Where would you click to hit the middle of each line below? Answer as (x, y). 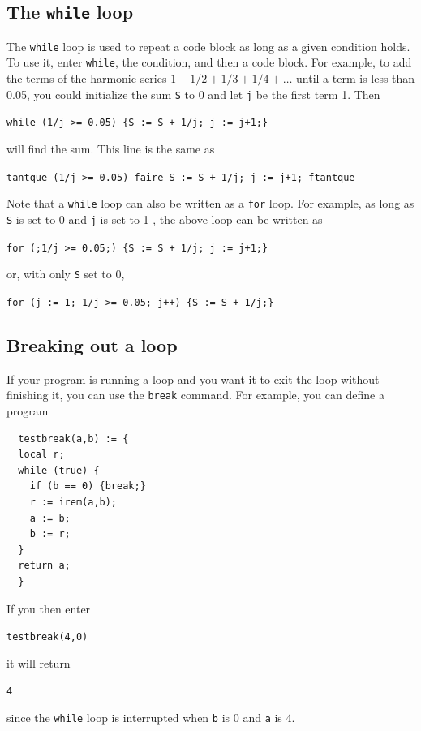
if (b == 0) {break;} (88, 486)
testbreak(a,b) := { (73, 439)
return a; (44, 566)
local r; (41, 455)
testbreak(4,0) (47, 637)
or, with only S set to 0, (66, 274)
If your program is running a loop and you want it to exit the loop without (193, 378)
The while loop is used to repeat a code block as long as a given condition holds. (208, 46)
